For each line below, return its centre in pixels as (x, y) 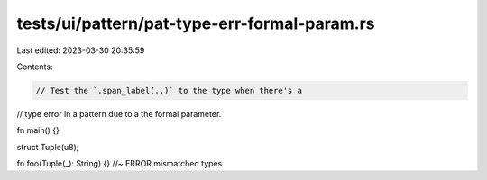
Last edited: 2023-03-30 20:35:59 (81, 50)
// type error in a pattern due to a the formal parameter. (119, 113)
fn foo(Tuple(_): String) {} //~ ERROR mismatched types (119, 164)
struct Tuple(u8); (48, 147)
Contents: (35, 67)
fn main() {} (38, 130)
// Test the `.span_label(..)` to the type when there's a (169, 90)
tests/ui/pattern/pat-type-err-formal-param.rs (196, 23)
